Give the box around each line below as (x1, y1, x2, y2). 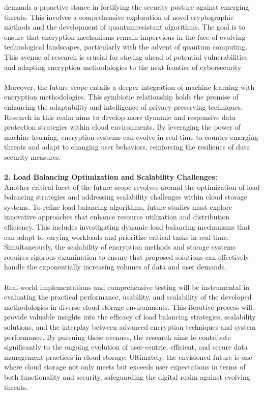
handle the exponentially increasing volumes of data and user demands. (4, 261, 227, 272)
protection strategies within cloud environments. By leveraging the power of (4, 121, 241, 132)
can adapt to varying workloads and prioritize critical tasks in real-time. (4, 231, 229, 242)
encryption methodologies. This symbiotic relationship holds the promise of (4, 91, 239, 102)
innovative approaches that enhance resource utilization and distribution (4, 211, 230, 222)
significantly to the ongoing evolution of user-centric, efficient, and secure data (4, 341, 248, 352)
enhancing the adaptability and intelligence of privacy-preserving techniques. (4, 101, 243, 112)
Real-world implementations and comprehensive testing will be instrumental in (4, 281, 250, 292)
